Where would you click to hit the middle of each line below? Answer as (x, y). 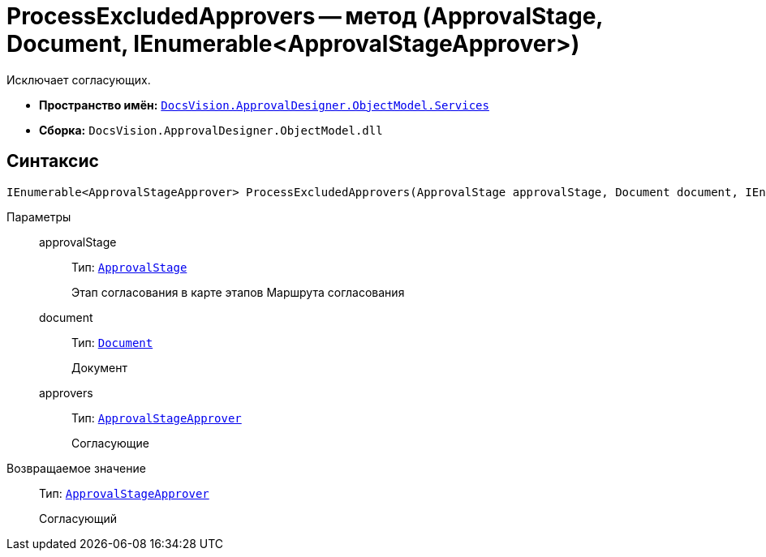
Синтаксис (53, 161)
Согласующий (78, 518)
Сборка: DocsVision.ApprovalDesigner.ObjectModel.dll (211, 130)
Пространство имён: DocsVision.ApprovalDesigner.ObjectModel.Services (264, 105)
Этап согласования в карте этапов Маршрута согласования (238, 292)
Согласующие (110, 443)
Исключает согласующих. (79, 79)
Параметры (39, 216)
